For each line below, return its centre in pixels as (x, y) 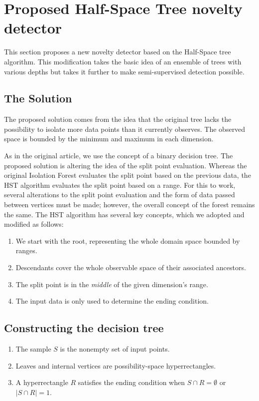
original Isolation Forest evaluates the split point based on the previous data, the (128, 175)
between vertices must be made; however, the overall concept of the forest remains (129, 204)
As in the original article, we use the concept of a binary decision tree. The (119, 156)
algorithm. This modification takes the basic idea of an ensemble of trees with (123, 61)
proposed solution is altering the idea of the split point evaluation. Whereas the (126, 165)
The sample (33, 349)
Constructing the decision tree (84, 328)
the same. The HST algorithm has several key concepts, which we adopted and (124, 214)
